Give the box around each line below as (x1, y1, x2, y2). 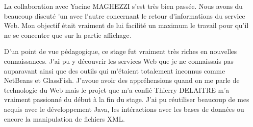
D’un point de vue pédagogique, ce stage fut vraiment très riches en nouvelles (4, 46, 237, 56)
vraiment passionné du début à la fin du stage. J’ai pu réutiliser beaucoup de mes (4, 94, 249, 104)
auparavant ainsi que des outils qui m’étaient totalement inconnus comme (4, 65, 225, 76)
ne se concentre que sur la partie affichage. (4, 29, 131, 40)
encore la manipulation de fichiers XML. (4, 113, 125, 124)
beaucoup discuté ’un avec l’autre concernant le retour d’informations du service (4, 10, 245, 21)
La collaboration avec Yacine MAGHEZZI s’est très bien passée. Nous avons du (4, 1, 243, 11)
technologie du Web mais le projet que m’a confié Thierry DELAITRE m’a (4, 84, 229, 95)
